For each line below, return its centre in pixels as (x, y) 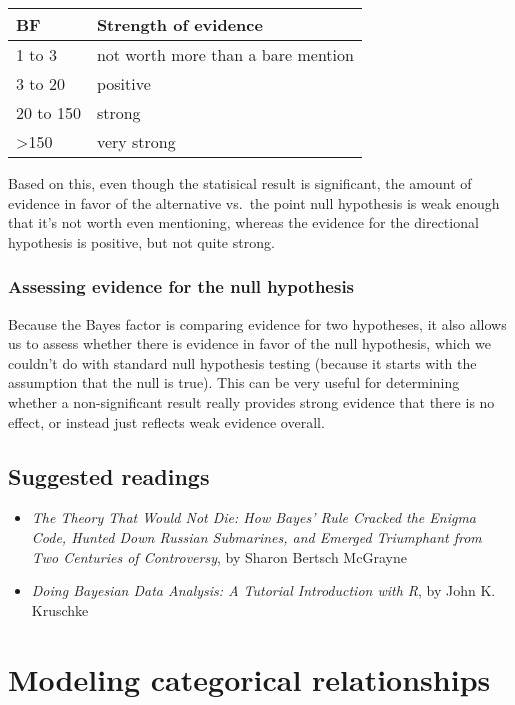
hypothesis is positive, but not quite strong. (141, 241)
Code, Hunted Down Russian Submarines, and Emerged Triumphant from (256, 536)
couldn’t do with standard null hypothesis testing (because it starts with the (242, 362)
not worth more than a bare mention (225, 54)
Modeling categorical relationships (249, 678)
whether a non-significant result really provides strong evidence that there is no (251, 401)
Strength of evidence (179, 24)
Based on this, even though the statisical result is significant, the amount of (240, 183)
